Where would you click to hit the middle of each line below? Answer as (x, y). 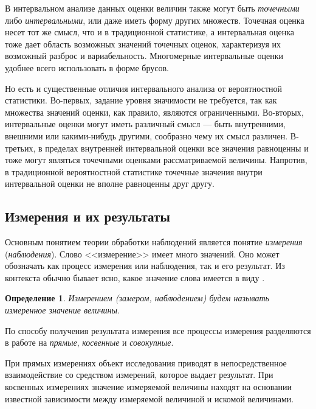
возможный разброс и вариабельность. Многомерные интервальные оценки (144, 56)
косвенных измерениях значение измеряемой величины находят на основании (148, 387)
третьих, (20, 148)
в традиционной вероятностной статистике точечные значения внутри (134, 171)
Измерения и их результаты (88, 216)
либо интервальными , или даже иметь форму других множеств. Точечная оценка (155, 20)
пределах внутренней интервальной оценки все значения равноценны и (177, 148)
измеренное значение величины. (63, 310)
